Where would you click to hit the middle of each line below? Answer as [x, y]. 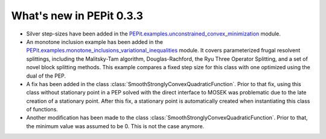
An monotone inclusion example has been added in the [94, 42]
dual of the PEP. [46, 76]
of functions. [42, 110]
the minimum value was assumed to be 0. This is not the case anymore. [115, 126]
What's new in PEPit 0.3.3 [77, 16]
